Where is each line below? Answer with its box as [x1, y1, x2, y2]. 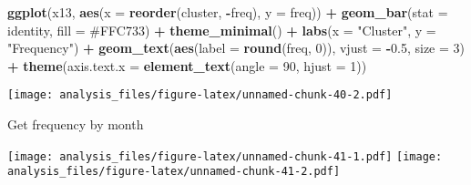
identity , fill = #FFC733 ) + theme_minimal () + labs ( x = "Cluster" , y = [7, 20, 436, 39]
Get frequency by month [7, 115, 144, 134]
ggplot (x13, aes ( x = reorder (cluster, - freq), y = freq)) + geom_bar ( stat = [7, 3, 448, 21]
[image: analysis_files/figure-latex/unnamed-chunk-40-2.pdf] [7, 88, 393, 102]
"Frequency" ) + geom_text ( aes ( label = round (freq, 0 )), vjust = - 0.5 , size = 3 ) [7, 38, 465, 57]
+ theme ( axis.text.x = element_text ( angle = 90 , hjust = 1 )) [7, 56, 367, 75]
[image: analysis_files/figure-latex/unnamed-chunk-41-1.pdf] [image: [7, 149, 443, 163]
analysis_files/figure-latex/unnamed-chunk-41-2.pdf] [7, 165, 341, 179]
